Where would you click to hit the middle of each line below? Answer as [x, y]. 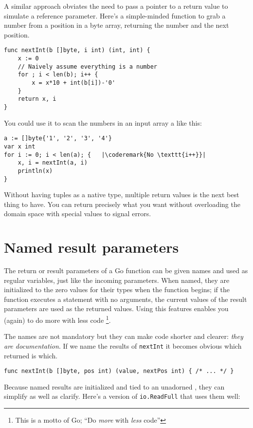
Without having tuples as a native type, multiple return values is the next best [122, 195]
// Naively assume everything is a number [87, 66]
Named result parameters [91, 247]
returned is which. [31, 355]
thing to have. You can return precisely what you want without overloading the [122, 204]
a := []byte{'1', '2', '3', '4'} [58, 139]
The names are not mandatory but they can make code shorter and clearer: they [124, 336]
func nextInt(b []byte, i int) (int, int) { [77, 50]
